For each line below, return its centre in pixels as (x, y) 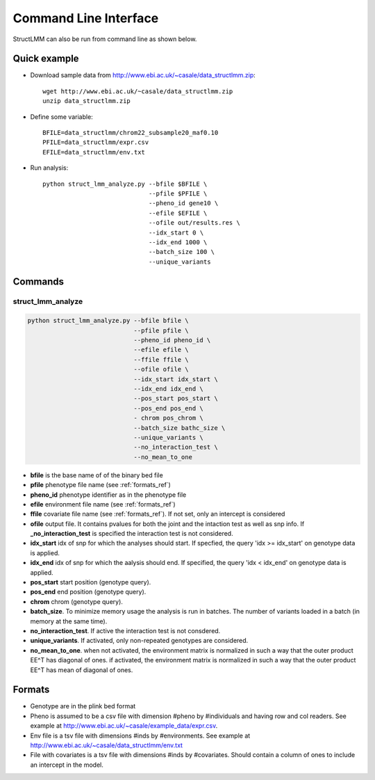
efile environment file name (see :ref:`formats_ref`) (103, 504)
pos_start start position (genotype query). (91, 582)
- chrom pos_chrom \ (169, 418)
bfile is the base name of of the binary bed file (97, 475)
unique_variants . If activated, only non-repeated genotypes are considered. (139, 641)
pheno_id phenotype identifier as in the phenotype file (108, 495)
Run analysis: (49, 168)
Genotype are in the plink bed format (83, 706)
